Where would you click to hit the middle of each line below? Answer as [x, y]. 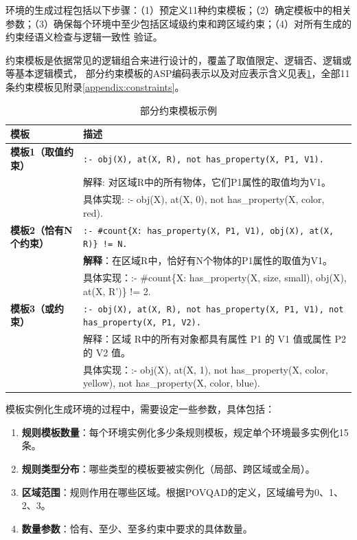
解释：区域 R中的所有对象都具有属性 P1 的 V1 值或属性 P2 [215, 339]
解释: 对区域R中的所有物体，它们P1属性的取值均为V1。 [207, 182]
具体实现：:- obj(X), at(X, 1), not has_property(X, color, [206, 369]
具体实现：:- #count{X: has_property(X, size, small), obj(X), [215, 278]
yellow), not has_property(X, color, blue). [172, 383]
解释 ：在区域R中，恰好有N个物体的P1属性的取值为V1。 [208, 260]
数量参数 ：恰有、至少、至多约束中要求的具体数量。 [137, 528]
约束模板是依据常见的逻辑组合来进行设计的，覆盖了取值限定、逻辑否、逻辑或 [178, 60]
